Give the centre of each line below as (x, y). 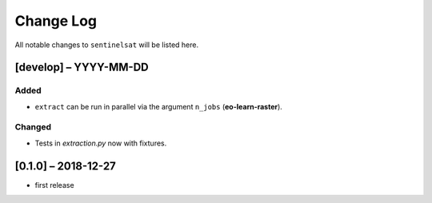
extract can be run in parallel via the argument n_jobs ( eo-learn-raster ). (159, 106)
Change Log (56, 21)
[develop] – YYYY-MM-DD (82, 68)
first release (55, 185)
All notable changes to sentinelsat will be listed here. (107, 45)
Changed (33, 127)
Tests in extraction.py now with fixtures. (101, 143)
